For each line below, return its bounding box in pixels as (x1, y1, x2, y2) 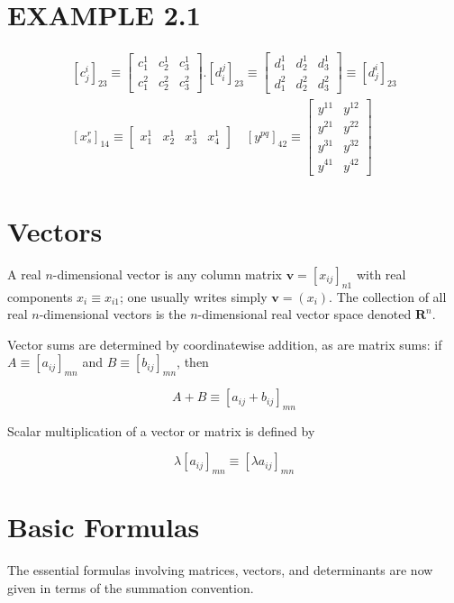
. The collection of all (329, 287, 447, 306)
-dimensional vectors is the (39, 305, 186, 324)
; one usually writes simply (120, 287, 268, 306)
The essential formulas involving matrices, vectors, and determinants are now (7, 561, 433, 580)
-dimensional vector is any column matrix (52, 264, 282, 283)
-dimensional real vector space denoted (197, 305, 412, 324)
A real (7, 264, 41, 283)
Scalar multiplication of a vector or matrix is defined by (7, 421, 315, 440)
